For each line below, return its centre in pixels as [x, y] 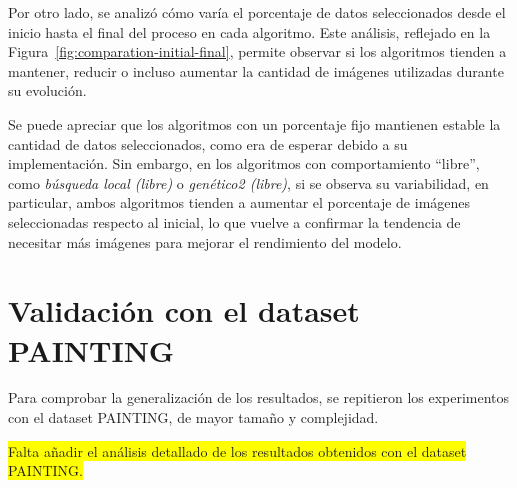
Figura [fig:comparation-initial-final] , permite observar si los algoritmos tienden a [257, 51]
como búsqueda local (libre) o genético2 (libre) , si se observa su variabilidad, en [248, 182]
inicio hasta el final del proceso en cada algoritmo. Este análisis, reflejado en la [249, 31]
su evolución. [47, 90]
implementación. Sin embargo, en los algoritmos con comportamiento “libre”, [244, 163]
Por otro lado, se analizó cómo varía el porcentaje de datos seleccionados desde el [257, 12]
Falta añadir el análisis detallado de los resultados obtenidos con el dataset [237, 450]
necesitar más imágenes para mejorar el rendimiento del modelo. [205, 241]
